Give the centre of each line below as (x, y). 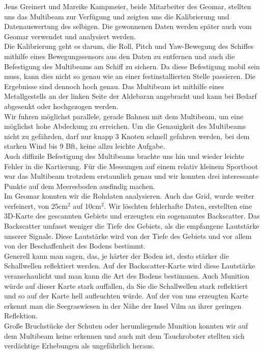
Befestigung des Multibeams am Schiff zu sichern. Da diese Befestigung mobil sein (132, 66)
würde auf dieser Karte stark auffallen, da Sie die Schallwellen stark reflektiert (126, 285)
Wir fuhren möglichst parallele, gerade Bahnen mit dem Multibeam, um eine (124, 116)
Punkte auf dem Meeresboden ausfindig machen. (80, 186)
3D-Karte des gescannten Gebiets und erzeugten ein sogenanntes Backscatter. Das (132, 216)
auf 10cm (87, 206)
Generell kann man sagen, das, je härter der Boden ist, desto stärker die (116, 255)
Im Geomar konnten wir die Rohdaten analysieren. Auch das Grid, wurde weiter (129, 196)
